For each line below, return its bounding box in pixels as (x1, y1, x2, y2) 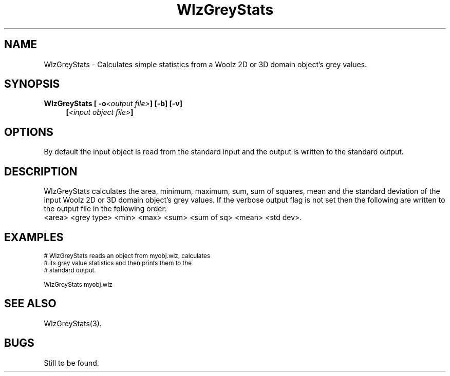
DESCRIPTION (4, 165, 78, 178)
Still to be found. (44, 358, 99, 367)
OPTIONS (4, 125, 53, 138)
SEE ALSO (4, 297, 57, 310)
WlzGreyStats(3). (44, 319, 102, 328)
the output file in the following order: (44, 204, 167, 213)
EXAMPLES (4, 230, 64, 244)
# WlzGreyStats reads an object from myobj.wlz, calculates (44, 252, 211, 260)
